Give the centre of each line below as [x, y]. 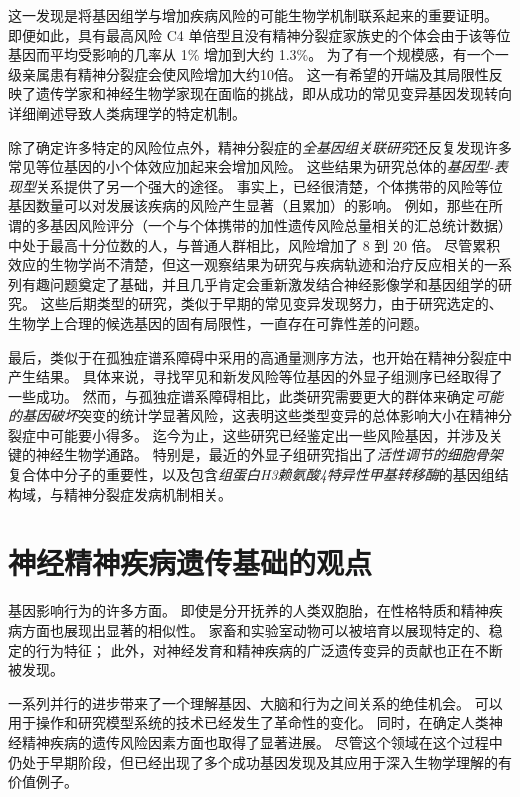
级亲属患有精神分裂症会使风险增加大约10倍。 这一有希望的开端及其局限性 [248, 73]
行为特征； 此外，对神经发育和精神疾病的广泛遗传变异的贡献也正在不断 [269, 649]
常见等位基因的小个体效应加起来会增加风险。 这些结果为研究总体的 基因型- [251, 166]
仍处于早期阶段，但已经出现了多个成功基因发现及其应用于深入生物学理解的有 [260, 761]
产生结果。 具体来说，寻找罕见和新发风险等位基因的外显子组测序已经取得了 [255, 376]
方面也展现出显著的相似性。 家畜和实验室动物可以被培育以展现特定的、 [255, 629]
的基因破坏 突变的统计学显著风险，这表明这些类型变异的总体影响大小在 [239, 415]
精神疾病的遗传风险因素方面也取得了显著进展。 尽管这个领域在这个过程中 [262, 741]
